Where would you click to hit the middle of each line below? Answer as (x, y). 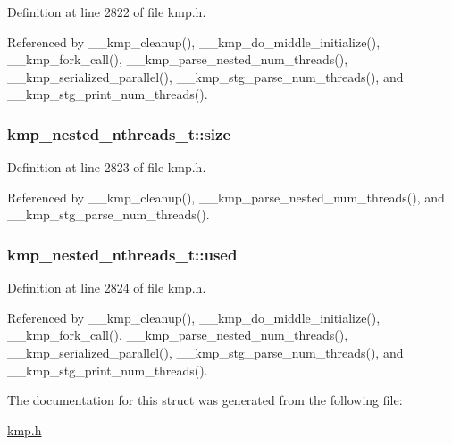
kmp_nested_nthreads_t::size (119, 133)
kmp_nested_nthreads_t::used (122, 254)
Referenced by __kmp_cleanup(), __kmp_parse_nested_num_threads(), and (226, 197)
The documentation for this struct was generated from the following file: (205, 400)
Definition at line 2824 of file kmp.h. (107, 288)
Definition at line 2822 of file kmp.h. (107, 12)
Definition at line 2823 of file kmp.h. (107, 167)
